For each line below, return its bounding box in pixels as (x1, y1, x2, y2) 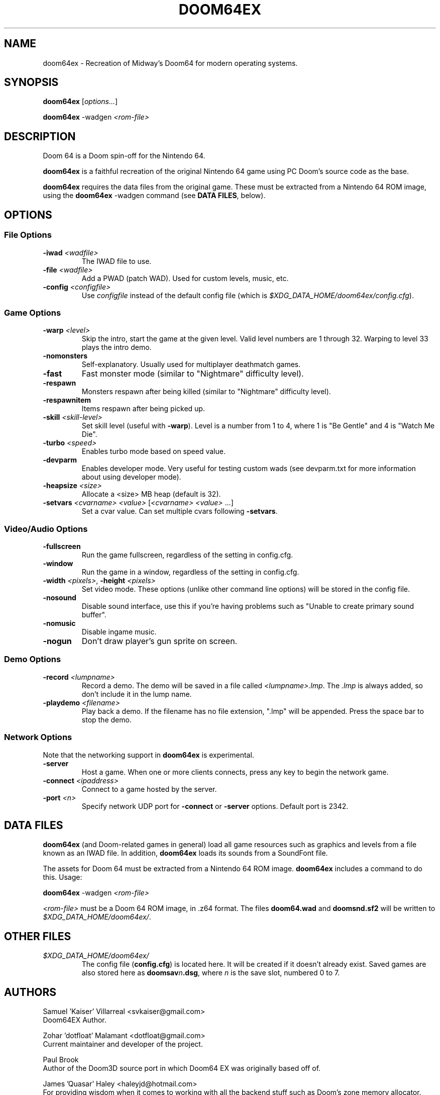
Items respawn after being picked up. (81, 404, 205, 413)
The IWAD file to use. (81, 256, 152, 265)
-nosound (43, 593, 76, 602)
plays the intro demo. (81, 343, 152, 352)
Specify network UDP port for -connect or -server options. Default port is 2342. (81, 801, 349, 810)
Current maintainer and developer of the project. (43, 1040, 203, 1049)
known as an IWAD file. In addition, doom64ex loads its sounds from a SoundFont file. (43, 849, 328, 858)
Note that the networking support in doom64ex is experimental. (43, 750, 254, 759)
